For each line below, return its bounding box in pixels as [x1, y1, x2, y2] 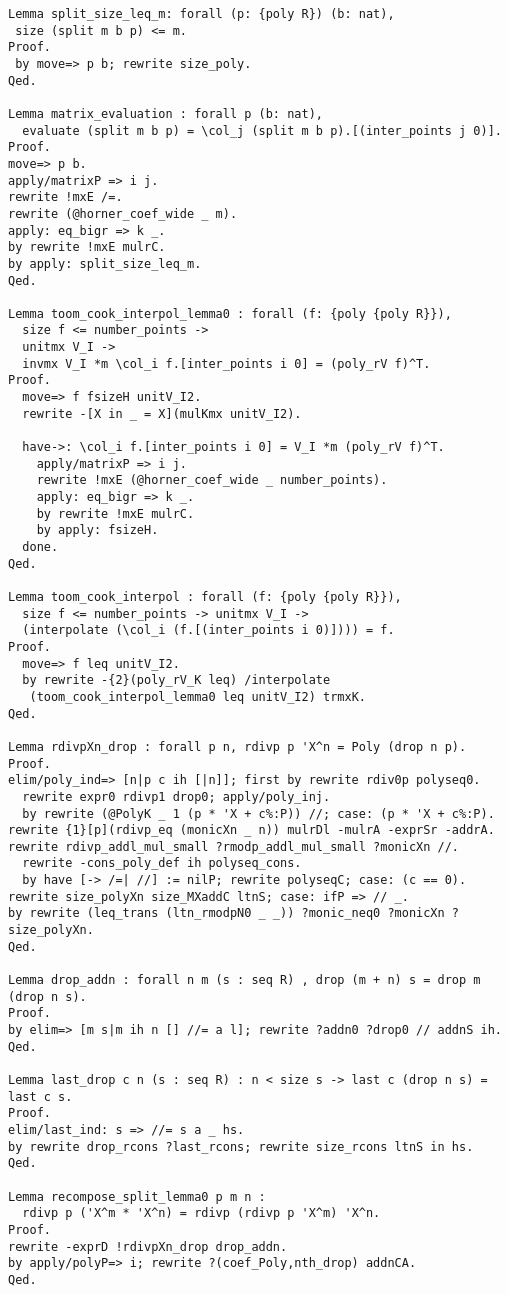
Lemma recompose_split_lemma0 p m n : [8, 1189, 266, 1204]
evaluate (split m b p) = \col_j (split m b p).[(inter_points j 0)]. [22, 123, 502, 138]
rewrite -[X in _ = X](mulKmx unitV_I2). [22, 406, 302, 421]
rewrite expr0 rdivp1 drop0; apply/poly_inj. [22, 789, 331, 804]
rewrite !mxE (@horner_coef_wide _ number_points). [36, 473, 388, 488]
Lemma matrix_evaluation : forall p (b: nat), [8, 106, 323, 121]
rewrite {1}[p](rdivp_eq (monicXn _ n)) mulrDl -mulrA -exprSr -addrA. [8, 823, 495, 838]
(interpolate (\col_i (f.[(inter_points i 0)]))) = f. [22, 623, 395, 638]
